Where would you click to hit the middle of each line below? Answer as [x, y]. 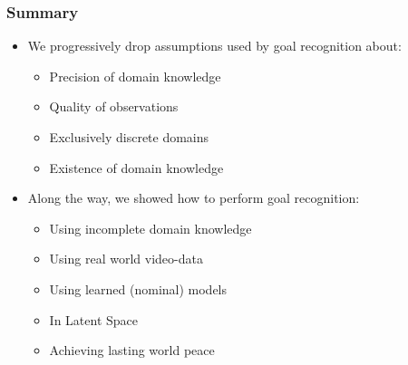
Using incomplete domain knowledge [151, 228]
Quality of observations [114, 106]
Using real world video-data [126, 259]
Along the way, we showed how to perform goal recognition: [194, 198]
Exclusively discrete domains [129, 137]
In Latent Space [94, 319]
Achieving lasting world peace [132, 350]
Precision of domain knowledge [135, 76]
